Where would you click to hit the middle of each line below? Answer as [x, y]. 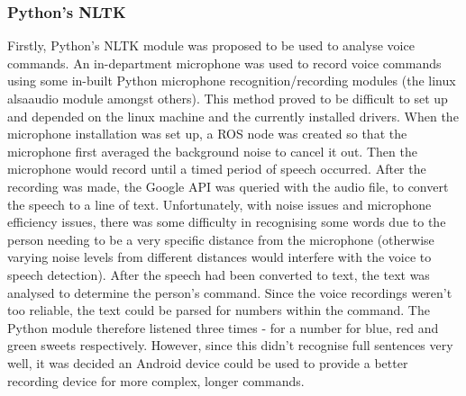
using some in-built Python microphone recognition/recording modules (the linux [232, 81]
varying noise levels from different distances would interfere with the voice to [219, 257]
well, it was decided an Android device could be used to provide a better [208, 362]
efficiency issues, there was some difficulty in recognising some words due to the [227, 222]
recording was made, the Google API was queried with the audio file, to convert [228, 186]
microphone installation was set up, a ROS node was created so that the [207, 134]
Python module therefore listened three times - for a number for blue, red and [223, 327]
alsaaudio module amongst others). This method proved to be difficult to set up [228, 98]
